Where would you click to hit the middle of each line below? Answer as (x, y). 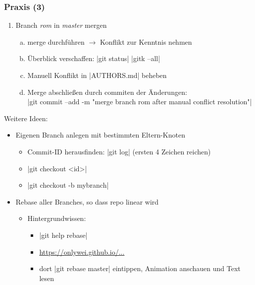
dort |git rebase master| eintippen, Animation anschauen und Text (140, 268)
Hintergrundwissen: (57, 218)
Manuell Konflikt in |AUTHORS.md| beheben (97, 75)
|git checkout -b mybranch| (68, 185)
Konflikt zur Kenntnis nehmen (146, 41)
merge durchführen (56, 41)
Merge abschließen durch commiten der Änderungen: (107, 92)
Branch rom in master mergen (61, 25)
